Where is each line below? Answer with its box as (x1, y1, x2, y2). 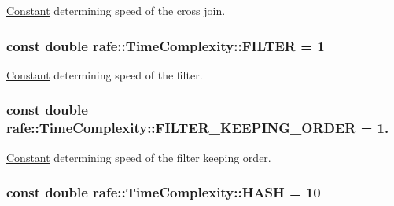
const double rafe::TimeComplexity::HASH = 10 (6, 182, 321, 202)
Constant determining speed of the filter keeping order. (6, 149, 271, 165)
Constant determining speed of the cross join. (6, 2, 226, 18)
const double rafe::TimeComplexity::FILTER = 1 (6, 35, 325, 55)
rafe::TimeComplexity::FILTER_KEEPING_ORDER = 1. (6, 118, 389, 138)
